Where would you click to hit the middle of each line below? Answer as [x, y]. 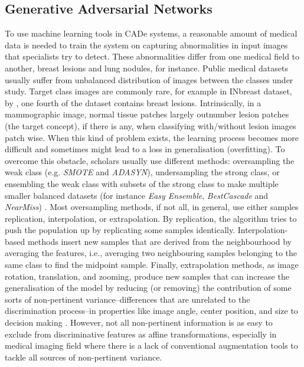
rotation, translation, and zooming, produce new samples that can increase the [147, 276]
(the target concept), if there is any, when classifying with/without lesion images [151, 125]
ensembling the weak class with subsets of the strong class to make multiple [142, 183]
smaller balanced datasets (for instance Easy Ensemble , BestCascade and [137, 195]
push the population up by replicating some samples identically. [120, 230]
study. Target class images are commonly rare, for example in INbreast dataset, [148, 91]
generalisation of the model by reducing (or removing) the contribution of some [148, 288]
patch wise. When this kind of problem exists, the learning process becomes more [152, 137]
